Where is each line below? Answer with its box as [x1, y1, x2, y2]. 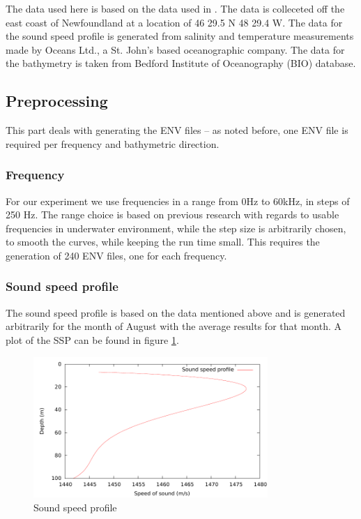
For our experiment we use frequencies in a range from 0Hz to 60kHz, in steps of [6, 193, 350, 208]
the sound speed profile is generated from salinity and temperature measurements [6, 29, 354, 43]
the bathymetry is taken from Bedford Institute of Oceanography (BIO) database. [6, 56, 356, 70]
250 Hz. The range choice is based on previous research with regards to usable [6, 207, 339, 222]
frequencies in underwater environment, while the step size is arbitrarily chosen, [6, 220, 346, 235]
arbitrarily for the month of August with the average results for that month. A [6, 319, 341, 333]
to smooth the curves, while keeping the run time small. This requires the [6, 234, 320, 249]
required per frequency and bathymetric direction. [6, 136, 220, 151]
